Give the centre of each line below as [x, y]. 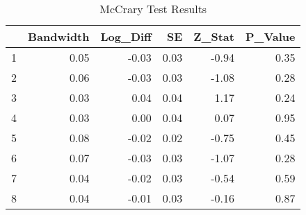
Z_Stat [214, 36]
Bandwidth [59, 36]
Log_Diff [126, 36]
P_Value [270, 36]
